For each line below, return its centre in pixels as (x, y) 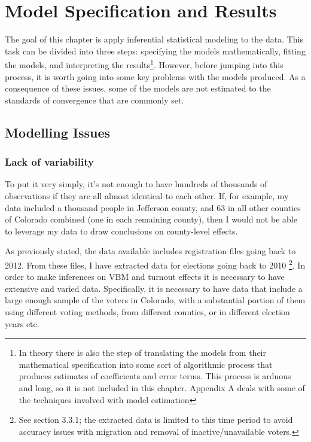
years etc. (22, 323)
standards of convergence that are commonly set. (94, 100)
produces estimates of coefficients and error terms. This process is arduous (155, 376)
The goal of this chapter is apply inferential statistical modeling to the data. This (154, 39)
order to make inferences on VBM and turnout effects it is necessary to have (145, 277)
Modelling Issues (58, 132)
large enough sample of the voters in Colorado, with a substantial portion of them (155, 300)
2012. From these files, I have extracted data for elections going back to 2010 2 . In (155, 264)
